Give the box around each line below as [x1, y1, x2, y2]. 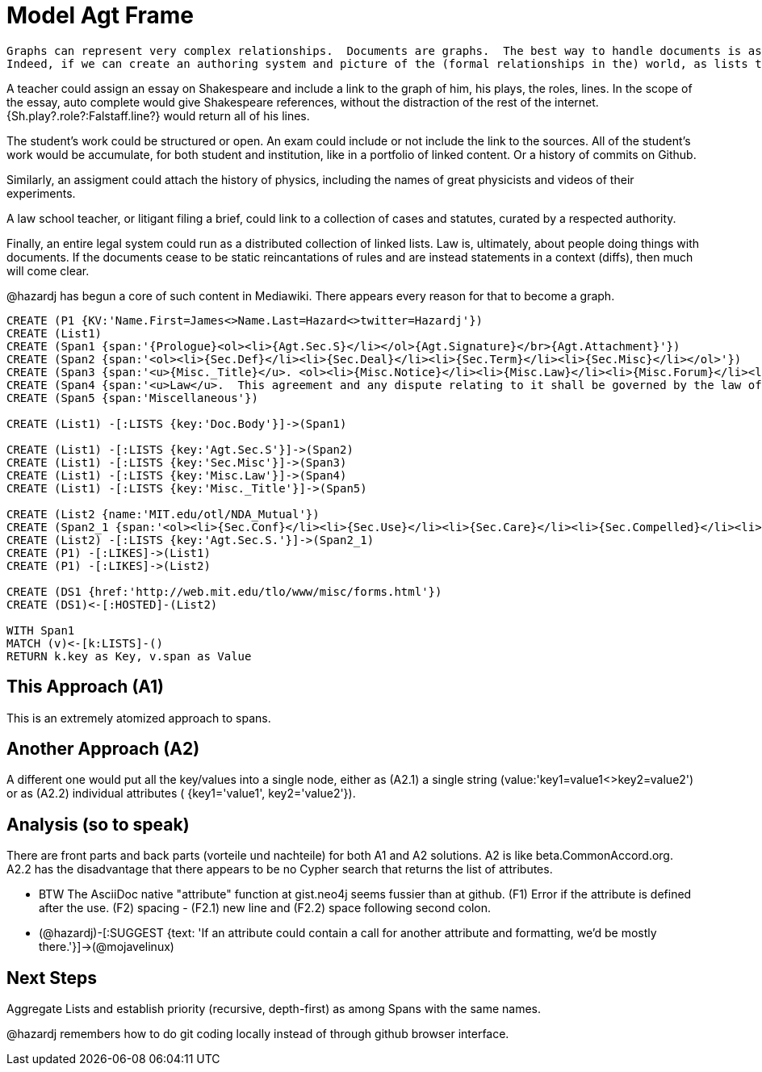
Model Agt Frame [6, 2, 195, 29]
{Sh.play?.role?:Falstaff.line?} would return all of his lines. [6, 108, 310, 123]
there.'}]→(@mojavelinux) [39, 940, 174, 954]
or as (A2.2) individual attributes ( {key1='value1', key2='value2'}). [6, 786, 356, 801]
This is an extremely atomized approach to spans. [6, 710, 271, 725]
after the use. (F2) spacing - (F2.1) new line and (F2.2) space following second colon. [39, 901, 491, 915]
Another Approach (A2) [6, 739, 200, 760]
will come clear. [6, 263, 90, 278]
